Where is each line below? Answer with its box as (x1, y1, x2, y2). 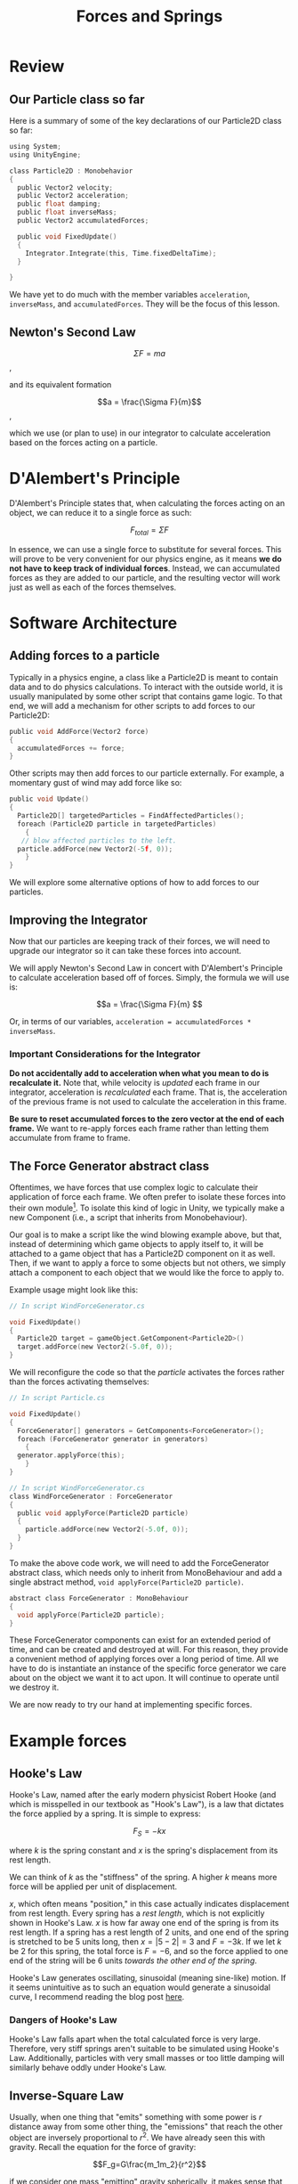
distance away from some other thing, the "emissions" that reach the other (9, 2122, 283, 2132)
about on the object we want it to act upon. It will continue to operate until (9, 1673, 280, 1683)
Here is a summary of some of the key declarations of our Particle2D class (9, 116, 282, 126)
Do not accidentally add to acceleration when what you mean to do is (9, 1068, 270, 1079)
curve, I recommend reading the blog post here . (9, 1992, 185, 2002)
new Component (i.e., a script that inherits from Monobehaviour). (9, 1211, 247, 1222)
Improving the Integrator (9, 912, 149, 927)
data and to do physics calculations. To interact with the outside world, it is (9, 681, 283, 692)
